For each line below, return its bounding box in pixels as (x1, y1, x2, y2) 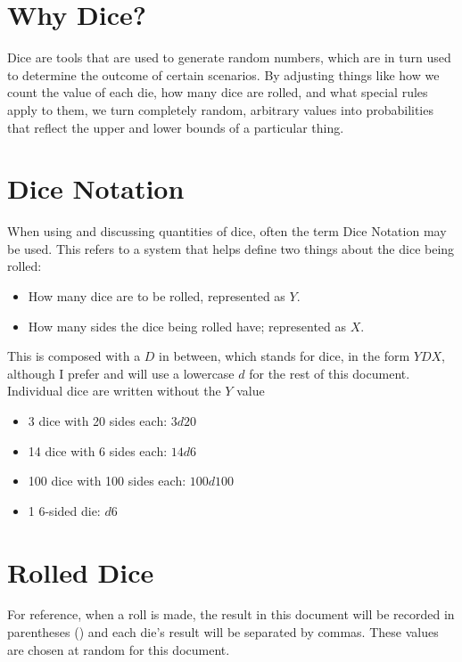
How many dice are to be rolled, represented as (28, 287, 285, 305)
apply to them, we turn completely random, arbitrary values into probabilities (7, 100, 433, 119)
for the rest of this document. (249, 364, 410, 382)
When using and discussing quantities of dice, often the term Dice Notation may (7, 222, 447, 241)
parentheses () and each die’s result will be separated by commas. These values (7, 623, 439, 642)
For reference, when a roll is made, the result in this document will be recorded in (7, 605, 455, 624)
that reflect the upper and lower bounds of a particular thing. (7, 118, 344, 136)
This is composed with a (7, 347, 141, 365)
